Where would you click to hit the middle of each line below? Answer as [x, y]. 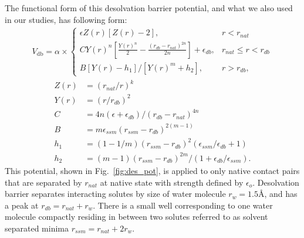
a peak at [22, 205]
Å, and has [278, 194]
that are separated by [43, 182]
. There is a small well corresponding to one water [183, 205]
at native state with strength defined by [172, 182]
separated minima [37, 228]
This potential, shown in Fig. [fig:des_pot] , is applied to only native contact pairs [152, 170]
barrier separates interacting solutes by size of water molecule [115, 194]
